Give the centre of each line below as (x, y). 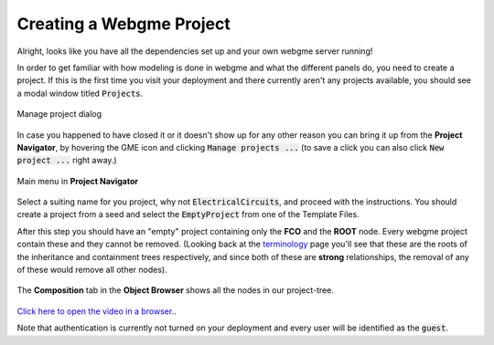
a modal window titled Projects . (80, 93)
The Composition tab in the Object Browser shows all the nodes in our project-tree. (175, 290)
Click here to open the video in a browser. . (97, 311)
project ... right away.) (67, 161)
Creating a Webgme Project (123, 24)
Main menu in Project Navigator (78, 181)
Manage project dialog (59, 114)
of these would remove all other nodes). (92, 270)
